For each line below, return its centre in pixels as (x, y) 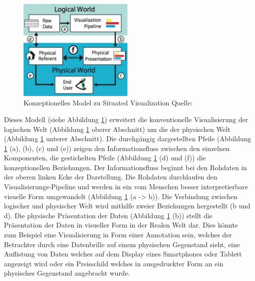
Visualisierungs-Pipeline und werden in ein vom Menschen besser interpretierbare (126, 187)
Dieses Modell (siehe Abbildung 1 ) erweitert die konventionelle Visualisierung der (126, 119)
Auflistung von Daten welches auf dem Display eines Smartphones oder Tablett (123, 254)
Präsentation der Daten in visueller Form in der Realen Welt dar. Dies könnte (121, 225)
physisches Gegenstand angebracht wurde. (67, 273)
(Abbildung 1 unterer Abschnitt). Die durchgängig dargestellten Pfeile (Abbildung (128, 139)
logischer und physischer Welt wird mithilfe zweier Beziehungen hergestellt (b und (127, 206)
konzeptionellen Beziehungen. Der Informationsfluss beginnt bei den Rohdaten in (126, 167)
